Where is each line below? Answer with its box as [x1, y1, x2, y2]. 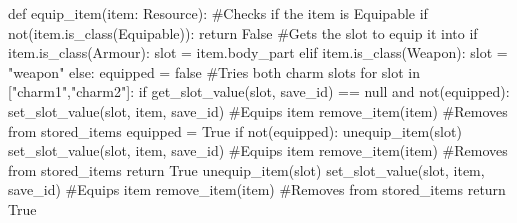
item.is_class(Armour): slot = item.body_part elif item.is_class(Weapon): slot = [8, 42, 508, 63]
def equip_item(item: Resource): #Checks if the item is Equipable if [8, 3, 428, 23]
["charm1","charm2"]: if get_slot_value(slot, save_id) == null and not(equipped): [8, 81, 510, 102]
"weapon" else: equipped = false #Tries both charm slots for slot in [8, 61, 420, 82]
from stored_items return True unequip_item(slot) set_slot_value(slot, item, [8, 159, 485, 180]
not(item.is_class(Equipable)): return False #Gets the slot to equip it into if [8, 22, 478, 43]
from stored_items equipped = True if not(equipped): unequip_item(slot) [8, 120, 462, 141]
